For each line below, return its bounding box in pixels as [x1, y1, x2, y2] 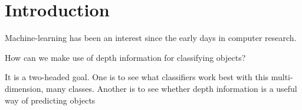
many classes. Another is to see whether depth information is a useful [46, 82, 297, 94]
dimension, [5, 82, 44, 94]
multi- [271, 71, 293, 83]
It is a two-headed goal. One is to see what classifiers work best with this [5, 71, 269, 83]
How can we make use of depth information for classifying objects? [5, 51, 246, 63]
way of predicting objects [5, 94, 96, 106]
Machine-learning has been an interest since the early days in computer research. [5, 32, 297, 44]
